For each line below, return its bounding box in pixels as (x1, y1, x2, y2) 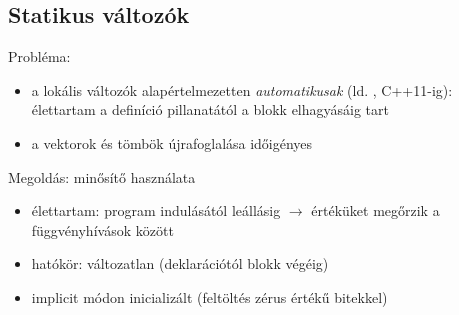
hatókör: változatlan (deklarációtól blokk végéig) (31, 253, 329, 274)
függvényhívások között (31, 219, 174, 240)
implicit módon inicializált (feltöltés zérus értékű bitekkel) (31, 286, 388, 307)
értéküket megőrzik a (311, 200, 440, 221)
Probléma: (8, 46, 71, 67)
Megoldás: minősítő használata (8, 166, 196, 187)
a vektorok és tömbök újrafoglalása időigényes (31, 132, 313, 153)
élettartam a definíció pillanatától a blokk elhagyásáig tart (31, 99, 389, 120)
